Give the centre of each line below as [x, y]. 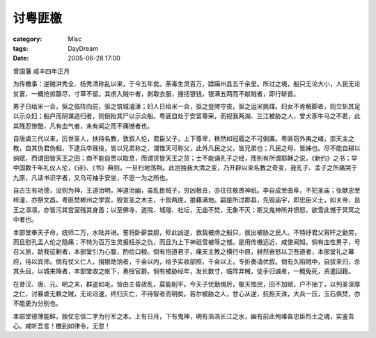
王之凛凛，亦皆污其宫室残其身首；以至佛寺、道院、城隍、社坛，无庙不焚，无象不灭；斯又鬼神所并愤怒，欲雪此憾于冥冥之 [187, 209]
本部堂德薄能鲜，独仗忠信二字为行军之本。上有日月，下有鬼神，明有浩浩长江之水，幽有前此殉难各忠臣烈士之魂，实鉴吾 [183, 316]
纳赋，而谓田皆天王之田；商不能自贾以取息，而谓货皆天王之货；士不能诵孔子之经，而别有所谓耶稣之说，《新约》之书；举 [185, 158]
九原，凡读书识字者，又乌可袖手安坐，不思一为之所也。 [92, 177]
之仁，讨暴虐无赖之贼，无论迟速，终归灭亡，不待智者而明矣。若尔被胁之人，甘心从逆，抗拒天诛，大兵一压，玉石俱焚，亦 [187, 293]
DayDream [83, 48]
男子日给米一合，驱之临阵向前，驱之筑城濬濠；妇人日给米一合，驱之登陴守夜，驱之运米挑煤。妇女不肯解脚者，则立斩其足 [187, 106]
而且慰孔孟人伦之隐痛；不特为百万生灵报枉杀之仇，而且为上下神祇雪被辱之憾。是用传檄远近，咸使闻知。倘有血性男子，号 [187, 242]
